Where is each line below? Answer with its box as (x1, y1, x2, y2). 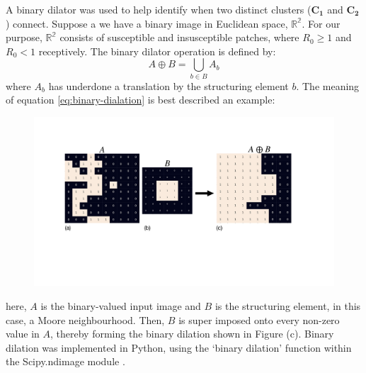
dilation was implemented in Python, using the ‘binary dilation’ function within (6, 340, 352, 355)
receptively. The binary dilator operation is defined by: (38, 43, 276, 58)
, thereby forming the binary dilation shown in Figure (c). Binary (50, 326, 334, 341)
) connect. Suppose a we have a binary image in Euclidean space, (6, 16, 288, 30)
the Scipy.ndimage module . (6, 354, 125, 369)
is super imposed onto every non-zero (178, 312, 340, 327)
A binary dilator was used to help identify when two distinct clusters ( (6, 2, 311, 16)
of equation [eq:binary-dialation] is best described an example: (6, 92, 275, 107)
